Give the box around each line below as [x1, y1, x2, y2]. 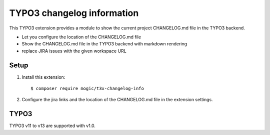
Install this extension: [21, 74, 65, 80]
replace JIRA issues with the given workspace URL [21, 48, 127, 54]
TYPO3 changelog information [9, 7, 139, 18]
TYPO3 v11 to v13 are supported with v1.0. [9, 123, 96, 129]
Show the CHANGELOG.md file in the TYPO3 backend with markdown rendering [21, 41, 187, 47]
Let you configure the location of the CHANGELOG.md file [21, 34, 141, 40]
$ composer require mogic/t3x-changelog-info [30, 86, 144, 92]
